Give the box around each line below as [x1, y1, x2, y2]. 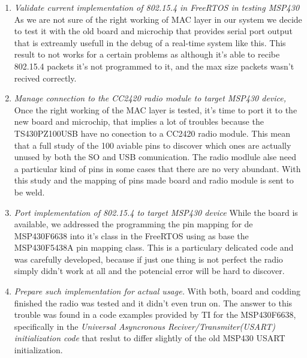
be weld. [14, 185, 45, 198]
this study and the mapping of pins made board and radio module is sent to [14, 174, 294, 186]
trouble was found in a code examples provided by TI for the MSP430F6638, [14, 308, 296, 321]
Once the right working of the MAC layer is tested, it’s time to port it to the [14, 103, 297, 116]
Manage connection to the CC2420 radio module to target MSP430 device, [14, 92, 287, 104]
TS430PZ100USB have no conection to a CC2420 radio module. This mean [14, 127, 290, 139]
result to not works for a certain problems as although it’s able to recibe [14, 48, 280, 61]
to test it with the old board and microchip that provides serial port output [14, 25, 293, 37]
